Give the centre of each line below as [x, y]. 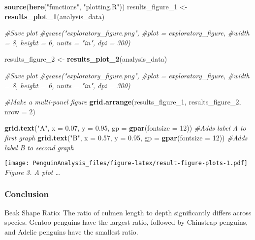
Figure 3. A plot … [32, 172]
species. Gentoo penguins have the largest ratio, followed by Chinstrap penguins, [126, 222]
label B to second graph [39, 147]
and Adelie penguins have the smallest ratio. [71, 231]
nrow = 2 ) [20, 111]
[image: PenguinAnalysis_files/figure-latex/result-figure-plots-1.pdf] [126, 163]
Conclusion [27, 194]
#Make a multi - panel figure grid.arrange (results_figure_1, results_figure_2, [123, 102]
